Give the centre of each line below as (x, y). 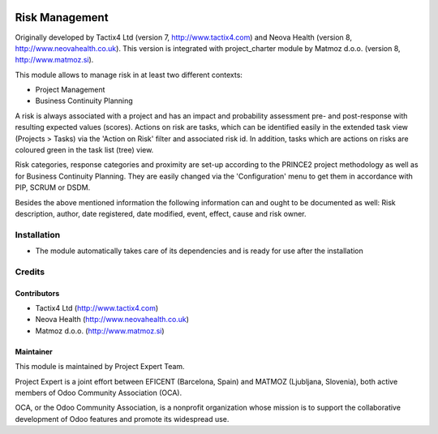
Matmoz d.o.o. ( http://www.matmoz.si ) (100, 331)
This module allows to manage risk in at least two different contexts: (129, 75)
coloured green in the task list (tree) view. (84, 150)
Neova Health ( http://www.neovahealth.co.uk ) (112, 320)
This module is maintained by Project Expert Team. (100, 367)
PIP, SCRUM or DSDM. (53, 187)
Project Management (70, 90)
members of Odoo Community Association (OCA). (99, 393)
